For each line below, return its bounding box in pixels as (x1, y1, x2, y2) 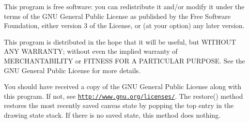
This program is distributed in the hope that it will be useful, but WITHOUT (4, 36, 236, 46)
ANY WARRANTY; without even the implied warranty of (4, 46, 178, 56)
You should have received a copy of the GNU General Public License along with (4, 81, 242, 92)
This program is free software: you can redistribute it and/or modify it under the (4, 1, 245, 11)
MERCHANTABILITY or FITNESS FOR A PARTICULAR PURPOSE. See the (4, 55, 245, 65)
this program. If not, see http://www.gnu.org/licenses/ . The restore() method (4, 91, 243, 101)
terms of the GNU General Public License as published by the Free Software (4, 11, 231, 21)
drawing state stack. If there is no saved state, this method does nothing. (4, 110, 221, 120)
